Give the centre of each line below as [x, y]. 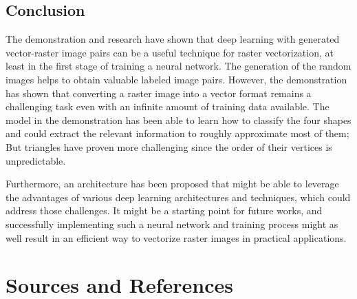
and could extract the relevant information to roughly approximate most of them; [177, 133]
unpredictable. [36, 160]
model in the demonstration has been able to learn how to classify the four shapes [178, 120]
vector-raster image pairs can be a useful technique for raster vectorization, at [170, 52]
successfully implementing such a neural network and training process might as [172, 224]
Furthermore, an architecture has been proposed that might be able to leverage [172, 184]
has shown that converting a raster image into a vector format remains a [159, 93]
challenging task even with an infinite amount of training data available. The [167, 106]
